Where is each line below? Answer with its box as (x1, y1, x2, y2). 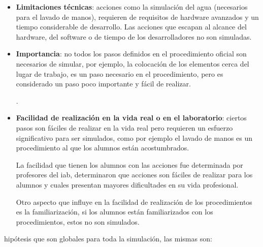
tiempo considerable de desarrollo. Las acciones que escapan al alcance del (16, 21, 247, 32)
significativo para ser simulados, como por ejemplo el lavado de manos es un (16, 132, 253, 143)
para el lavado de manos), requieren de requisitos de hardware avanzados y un (16, 11, 259, 22)
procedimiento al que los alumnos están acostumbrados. (16, 142, 189, 153)
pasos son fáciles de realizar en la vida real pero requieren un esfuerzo (16, 122, 233, 133)
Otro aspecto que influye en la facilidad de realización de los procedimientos (16, 196, 252, 207)
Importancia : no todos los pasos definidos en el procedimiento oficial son (16, 48, 247, 59)
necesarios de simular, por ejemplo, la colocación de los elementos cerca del (16, 58, 249, 69)
